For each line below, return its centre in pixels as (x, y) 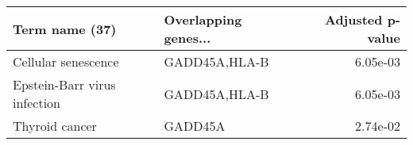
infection (37, 103)
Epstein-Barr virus (64, 84)
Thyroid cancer (55, 126)
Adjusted (353, 19)
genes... (187, 38)
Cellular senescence (66, 61)
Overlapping (203, 19)
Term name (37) (65, 29)
